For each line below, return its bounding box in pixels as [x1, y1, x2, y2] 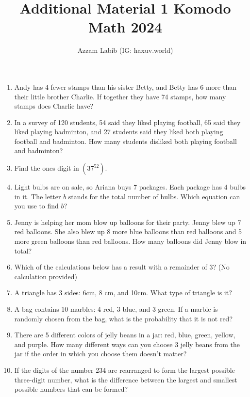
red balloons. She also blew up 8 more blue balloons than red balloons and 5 [14, 226, 242, 237]
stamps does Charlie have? [14, 101, 94, 111]
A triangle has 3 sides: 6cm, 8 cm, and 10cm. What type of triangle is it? [14, 287, 232, 298]
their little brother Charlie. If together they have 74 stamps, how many [14, 91, 226, 101]
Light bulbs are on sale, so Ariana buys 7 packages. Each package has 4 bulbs [14, 182, 246, 192]
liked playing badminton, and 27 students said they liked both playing [14, 127, 223, 137]
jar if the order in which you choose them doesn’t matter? [14, 349, 187, 359]
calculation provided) [14, 271, 77, 281]
